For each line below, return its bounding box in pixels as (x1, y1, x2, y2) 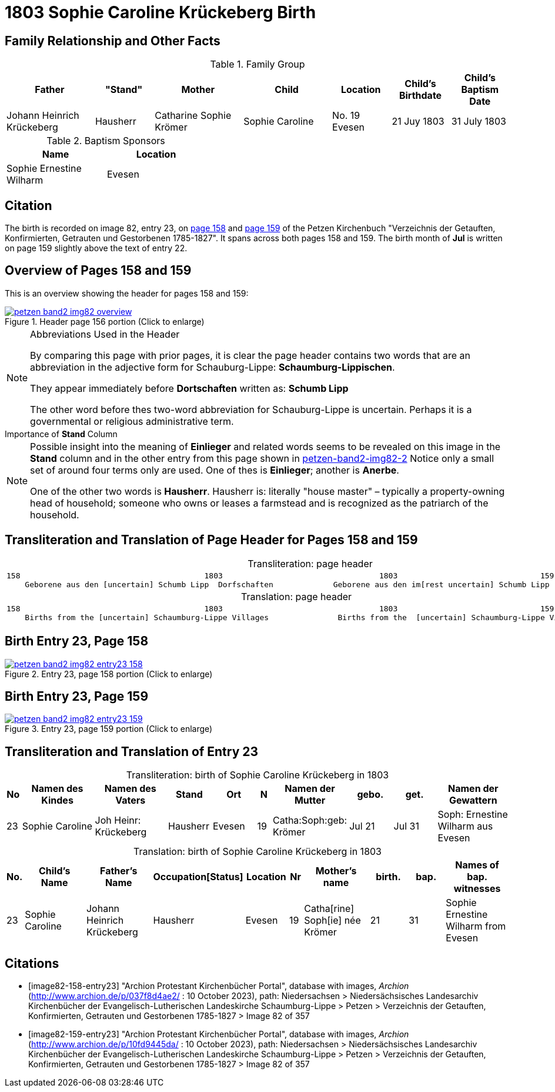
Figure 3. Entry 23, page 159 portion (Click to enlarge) (5, 724, 213, 734)
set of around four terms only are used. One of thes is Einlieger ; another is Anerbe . (30, 464, 399, 476)
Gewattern (449, 794, 497, 807)
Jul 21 (349, 820, 375, 833)
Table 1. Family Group (210, 58, 305, 71)
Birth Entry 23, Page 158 (5, 634, 149, 649)
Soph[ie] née (304, 914, 361, 927)
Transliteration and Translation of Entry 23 (5, 744, 259, 759)
